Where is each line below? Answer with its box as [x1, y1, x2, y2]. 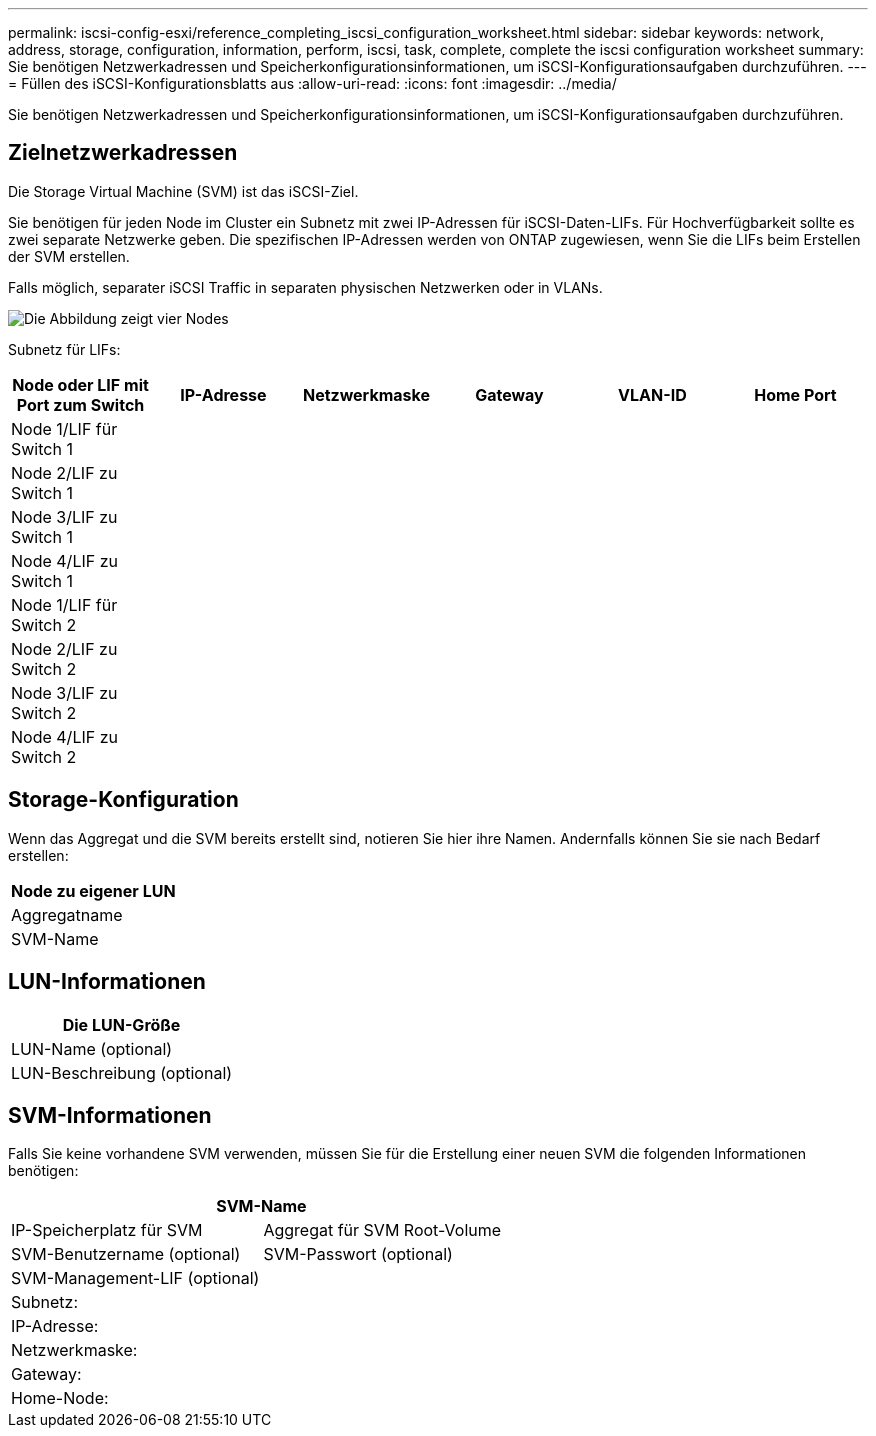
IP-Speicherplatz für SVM [11, 1220, 203, 1241]
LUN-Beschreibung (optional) [11, 1062, 233, 1083]
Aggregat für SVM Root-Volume [263, 1220, 502, 1241]
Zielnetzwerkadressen [8, 140, 238, 166]
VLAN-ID [618, 384, 687, 405]
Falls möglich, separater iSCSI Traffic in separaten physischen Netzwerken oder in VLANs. [8, 278, 603, 296]
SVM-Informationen [8, 1102, 212, 1128]
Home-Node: [11, 1388, 109, 1409]
